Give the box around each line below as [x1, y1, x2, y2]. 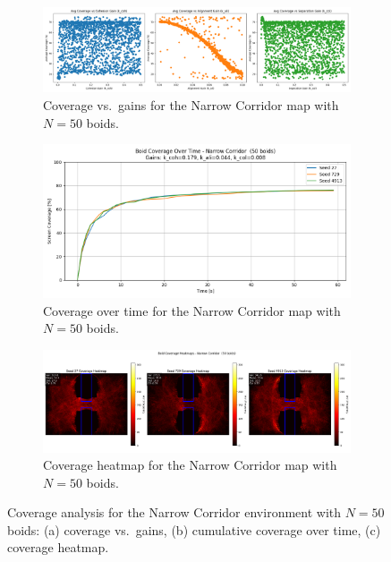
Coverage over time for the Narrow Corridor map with [43, 301, 341, 319]
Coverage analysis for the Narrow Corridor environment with [7, 503, 342, 522]
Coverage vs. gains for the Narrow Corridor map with [43, 96, 339, 114]
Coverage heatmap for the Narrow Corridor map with [43, 456, 337, 474]
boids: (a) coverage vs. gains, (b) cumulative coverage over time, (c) [7, 520, 381, 539]
